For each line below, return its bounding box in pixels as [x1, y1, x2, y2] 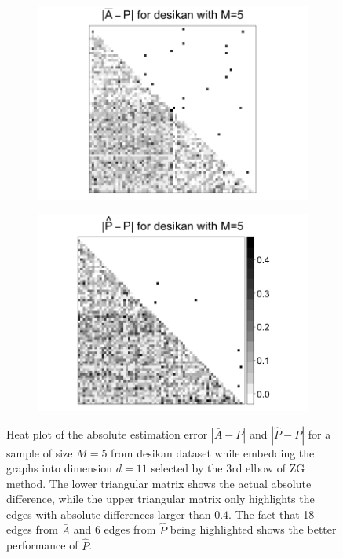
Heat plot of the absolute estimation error [6, 425, 208, 442]
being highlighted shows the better [170, 521, 337, 538]
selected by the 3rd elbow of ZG [151, 460, 305, 476]
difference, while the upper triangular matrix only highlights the [6, 490, 315, 507]
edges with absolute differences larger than [6, 505, 211, 522]
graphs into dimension [6, 460, 113, 476]
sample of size [6, 444, 73, 461]
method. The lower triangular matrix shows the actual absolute [6, 475, 312, 491]
